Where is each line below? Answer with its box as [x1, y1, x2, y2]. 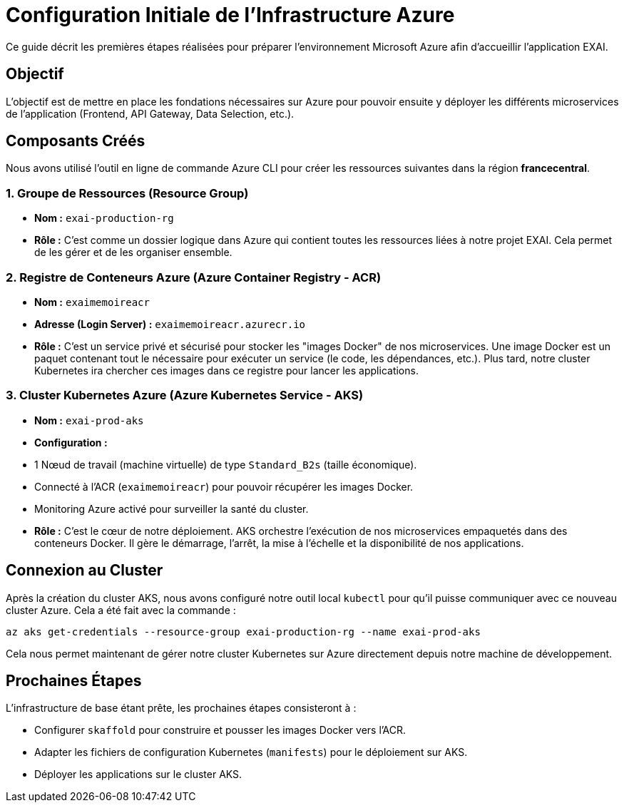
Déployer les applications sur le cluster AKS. [34, 768, 242, 781]
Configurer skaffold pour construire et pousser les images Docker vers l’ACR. [34, 724, 406, 737]
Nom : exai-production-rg [34, 212, 174, 225]
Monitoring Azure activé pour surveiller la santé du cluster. [34, 502, 309, 515]
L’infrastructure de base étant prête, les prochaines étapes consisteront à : [6, 702, 357, 715]
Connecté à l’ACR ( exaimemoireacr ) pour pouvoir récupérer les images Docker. [34, 480, 414, 493]
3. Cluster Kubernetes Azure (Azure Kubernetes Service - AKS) [6, 388, 364, 403]
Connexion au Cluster [6, 561, 163, 580]
